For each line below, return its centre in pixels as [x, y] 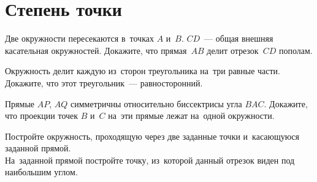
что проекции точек [42, 116]
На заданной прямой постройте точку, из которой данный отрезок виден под [150, 160]
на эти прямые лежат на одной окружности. [191, 116]
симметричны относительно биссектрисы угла [156, 103]
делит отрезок [233, 50]
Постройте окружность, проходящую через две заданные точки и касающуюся [152, 136]
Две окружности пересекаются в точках [79, 38]
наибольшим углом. [41, 172]
